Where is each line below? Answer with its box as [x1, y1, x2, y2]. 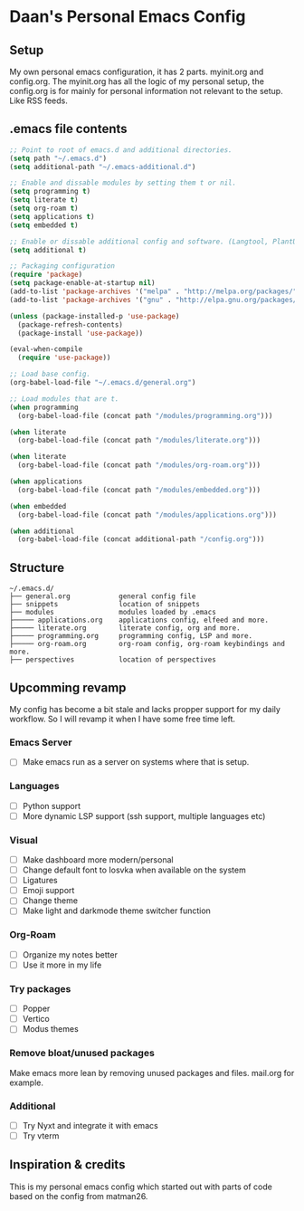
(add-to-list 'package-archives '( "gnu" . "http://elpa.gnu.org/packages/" [9, 295, 301, 304]
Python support [22, 800, 81, 811]
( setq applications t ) [9, 212, 95, 221]
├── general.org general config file [9, 592, 196, 601]
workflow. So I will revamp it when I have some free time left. [9, 713, 235, 724]
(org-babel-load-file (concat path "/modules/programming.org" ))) [17, 411, 273, 420]
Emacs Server [9, 736, 72, 749]
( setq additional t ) [9, 245, 88, 254]
